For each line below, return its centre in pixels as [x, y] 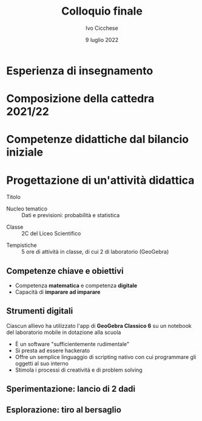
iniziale [25, 152]
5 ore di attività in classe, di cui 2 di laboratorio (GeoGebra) [95, 252]
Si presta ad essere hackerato [52, 350]
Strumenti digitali [40, 311]
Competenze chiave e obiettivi [65, 271]
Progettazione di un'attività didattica [100, 180]
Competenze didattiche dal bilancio [98, 140]
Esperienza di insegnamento [80, 71]
